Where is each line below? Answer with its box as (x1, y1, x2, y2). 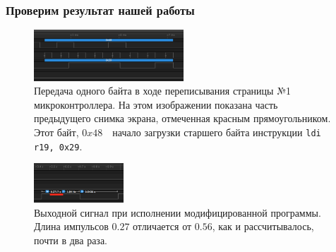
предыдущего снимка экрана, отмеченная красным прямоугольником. (34, 111, 331, 126)
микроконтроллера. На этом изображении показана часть (34, 97, 278, 112)
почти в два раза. (34, 232, 107, 247)
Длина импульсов (34, 219, 109, 234)
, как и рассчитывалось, (212, 219, 314, 234)
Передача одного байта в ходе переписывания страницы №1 (34, 83, 291, 98)
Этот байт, (34, 125, 79, 140)
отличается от (133, 219, 192, 234)
